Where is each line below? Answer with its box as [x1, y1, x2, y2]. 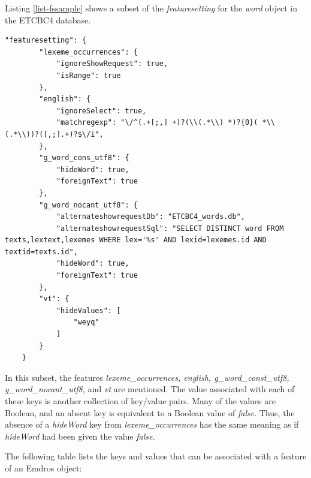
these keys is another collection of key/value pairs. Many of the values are [5, 395, 276, 407]
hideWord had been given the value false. [5, 429, 155, 442]
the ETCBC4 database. [5, 13, 91, 26]
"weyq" [73, 318, 99, 327]
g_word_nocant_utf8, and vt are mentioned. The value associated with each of [5, 383, 295, 395]
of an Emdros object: [5, 461, 82, 474]
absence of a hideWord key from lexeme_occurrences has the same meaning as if [5, 418, 299, 431]
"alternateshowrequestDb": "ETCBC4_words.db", [56, 212, 245, 221]
